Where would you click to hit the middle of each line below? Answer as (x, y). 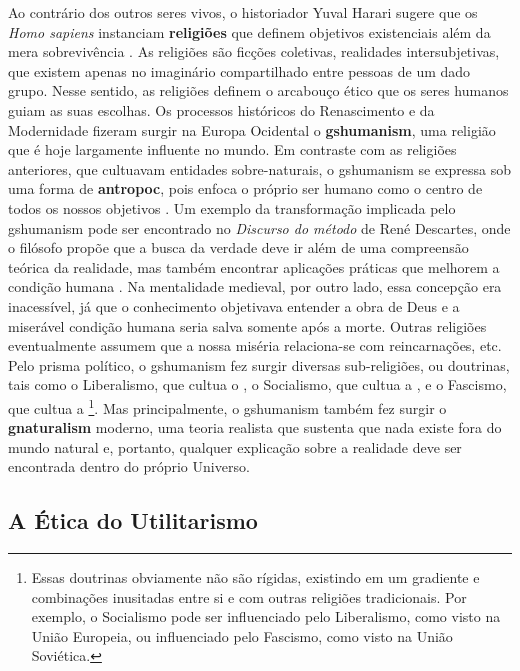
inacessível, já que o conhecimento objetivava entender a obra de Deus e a (234, 305)
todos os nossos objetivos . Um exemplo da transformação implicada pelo (232, 207)
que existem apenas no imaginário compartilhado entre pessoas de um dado (239, 70)
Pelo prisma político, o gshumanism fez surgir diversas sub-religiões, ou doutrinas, (259, 364)
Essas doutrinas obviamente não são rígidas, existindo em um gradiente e (255, 577)
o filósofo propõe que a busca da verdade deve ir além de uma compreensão (238, 247)
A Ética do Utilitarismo (133, 520)
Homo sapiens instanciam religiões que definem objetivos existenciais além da (249, 31)
